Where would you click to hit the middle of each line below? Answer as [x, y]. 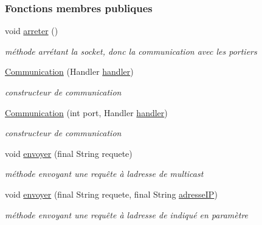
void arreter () [32, 31]
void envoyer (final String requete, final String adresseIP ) [111, 194]
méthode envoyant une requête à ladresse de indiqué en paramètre [127, 214]
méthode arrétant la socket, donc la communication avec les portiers [131, 51]
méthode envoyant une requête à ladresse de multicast [104, 174]
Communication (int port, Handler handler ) [86, 112]
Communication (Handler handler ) [69, 71]
